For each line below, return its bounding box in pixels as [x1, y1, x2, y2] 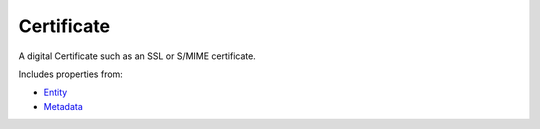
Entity [43, 86, 68, 99]
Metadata [43, 100, 84, 112]
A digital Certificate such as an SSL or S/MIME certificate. [18, 50, 257, 62]
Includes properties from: [18, 68, 124, 80]
